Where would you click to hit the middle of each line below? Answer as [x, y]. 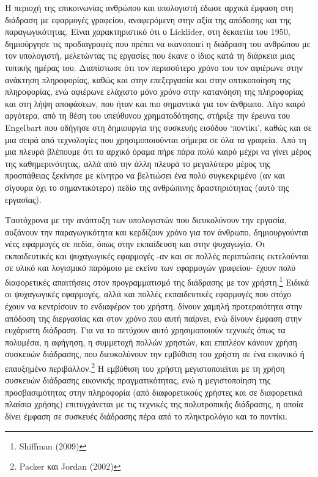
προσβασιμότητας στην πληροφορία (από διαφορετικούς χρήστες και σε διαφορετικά [154, 392]
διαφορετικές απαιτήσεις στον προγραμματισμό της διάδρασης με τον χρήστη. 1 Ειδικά [157, 281]
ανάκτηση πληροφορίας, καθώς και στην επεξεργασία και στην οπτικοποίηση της [148, 79]
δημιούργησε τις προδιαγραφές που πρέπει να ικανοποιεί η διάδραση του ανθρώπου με [158, 43]
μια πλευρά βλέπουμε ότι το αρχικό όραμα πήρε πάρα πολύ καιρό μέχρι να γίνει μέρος [158, 151]
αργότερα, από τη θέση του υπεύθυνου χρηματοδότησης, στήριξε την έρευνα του [148, 115]
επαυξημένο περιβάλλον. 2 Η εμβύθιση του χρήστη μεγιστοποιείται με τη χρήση [145, 367]
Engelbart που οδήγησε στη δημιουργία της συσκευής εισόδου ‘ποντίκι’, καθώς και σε [158, 127]
